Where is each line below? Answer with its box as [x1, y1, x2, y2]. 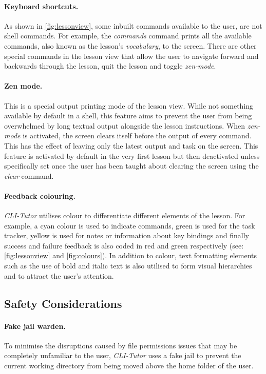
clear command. [4, 170, 54, 181]
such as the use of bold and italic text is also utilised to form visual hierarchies [4, 260, 252, 271]
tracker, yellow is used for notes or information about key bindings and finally [4, 230, 249, 241]
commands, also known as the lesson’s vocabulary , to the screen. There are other [4, 40, 257, 51]
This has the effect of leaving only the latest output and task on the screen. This [4, 140, 258, 151]
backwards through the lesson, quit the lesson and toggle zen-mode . [4, 60, 216, 71]
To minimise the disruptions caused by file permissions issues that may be [4, 340, 237, 350]
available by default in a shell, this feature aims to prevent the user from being [4, 110, 252, 121]
